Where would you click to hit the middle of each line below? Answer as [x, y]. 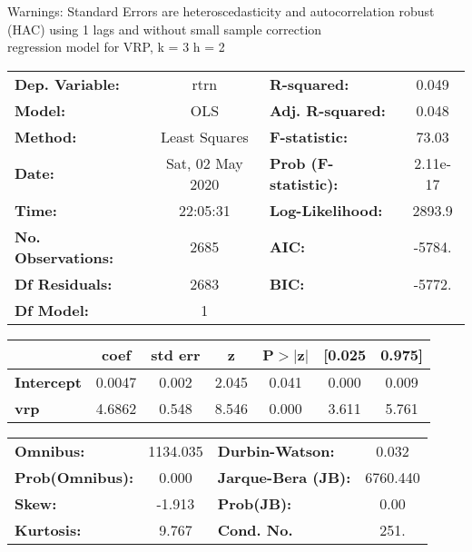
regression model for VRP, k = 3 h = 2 [116, 47]
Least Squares [204, 136]
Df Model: [52, 310]
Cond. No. [255, 529]
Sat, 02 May [204, 163]
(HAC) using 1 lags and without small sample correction [165, 29]
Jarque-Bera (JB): [284, 477]
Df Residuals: [64, 283]
